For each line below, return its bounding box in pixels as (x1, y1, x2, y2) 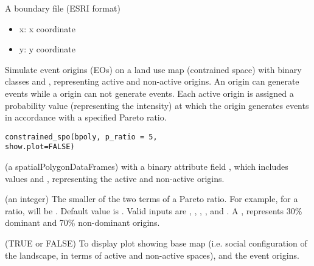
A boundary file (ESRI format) (5, 2, 120, 14)
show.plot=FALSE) (5, 142, 75, 152)
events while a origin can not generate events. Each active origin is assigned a (5, 86, 294, 99)
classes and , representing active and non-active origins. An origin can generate (5, 75, 299, 88)
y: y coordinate (19, 43, 76, 55)
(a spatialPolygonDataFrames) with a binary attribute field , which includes (5, 160, 288, 173)
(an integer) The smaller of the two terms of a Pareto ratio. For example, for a (5, 192, 298, 205)
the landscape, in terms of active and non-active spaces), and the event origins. (5, 248, 299, 261)
